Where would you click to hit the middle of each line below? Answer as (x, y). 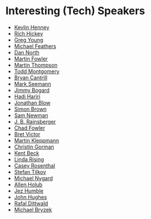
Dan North (27, 52)
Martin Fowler (31, 59)
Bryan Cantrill (31, 78)
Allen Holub (28, 184)
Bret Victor (27, 134)
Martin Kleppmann (37, 140)
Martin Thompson (36, 65)
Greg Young (29, 40)
